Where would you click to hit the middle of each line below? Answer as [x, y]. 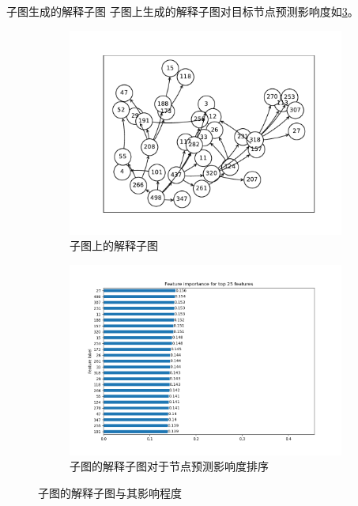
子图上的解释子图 [114, 245]
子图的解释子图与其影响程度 [110, 492]
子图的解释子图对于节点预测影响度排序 [169, 466]
